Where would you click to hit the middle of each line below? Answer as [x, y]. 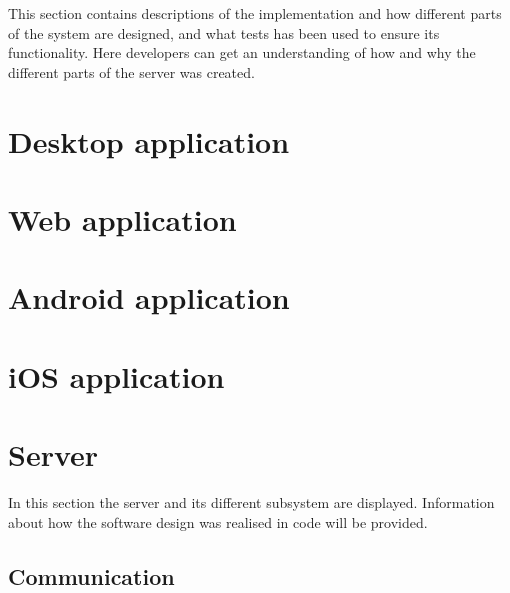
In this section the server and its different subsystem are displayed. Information [251, 502]
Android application [149, 297]
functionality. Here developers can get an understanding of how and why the [242, 52]
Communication [91, 575]
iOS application [116, 375]
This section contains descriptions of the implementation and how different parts [255, 13]
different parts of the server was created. [131, 71]
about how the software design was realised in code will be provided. [218, 521]
